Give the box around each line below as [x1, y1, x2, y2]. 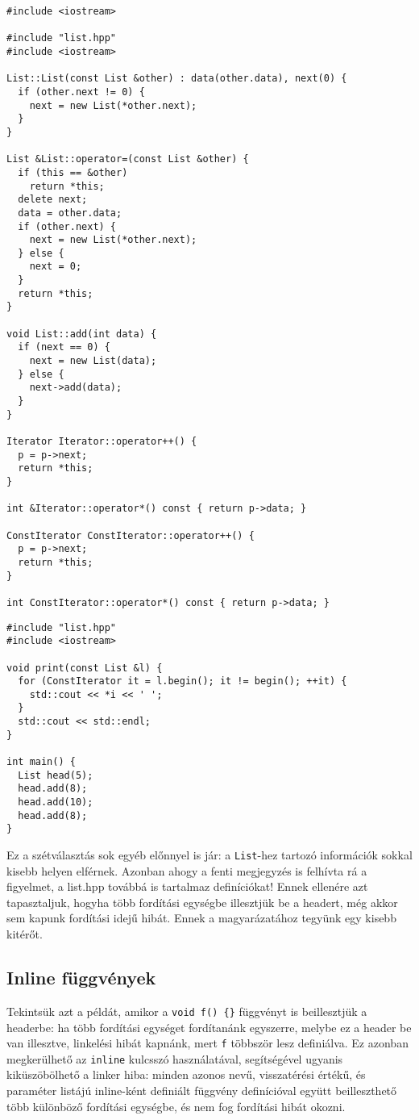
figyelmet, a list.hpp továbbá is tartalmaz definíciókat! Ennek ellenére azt [6, 878, 368, 895]
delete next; [18, 194, 88, 206]
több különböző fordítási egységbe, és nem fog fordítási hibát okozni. [6, 1097, 346, 1114]
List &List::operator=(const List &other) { [6, 153, 249, 165]
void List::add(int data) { [6, 328, 157, 340]
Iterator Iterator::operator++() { [6, 436, 197, 447]
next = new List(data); [29, 355, 157, 367]
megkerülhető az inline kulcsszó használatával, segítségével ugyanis [6, 1050, 343, 1067]
